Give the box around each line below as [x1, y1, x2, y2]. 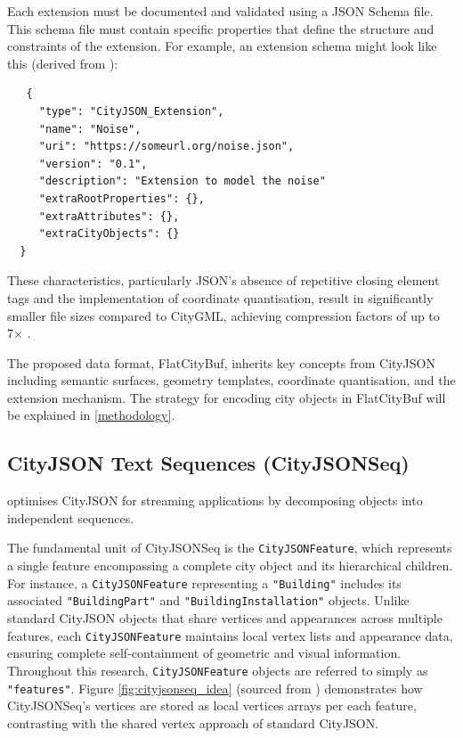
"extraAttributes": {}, [38, 209, 180, 223]
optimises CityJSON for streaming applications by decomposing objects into [7, 491, 423, 510]
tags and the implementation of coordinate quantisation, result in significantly [7, 288, 434, 307]
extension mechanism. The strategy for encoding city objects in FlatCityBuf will [7, 388, 446, 406]
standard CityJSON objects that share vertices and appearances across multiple [7, 609, 443, 627]
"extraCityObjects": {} [38, 227, 180, 241]
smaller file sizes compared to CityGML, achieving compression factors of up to [7, 306, 440, 324]
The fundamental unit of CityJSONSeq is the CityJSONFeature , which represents [7, 538, 452, 557]
